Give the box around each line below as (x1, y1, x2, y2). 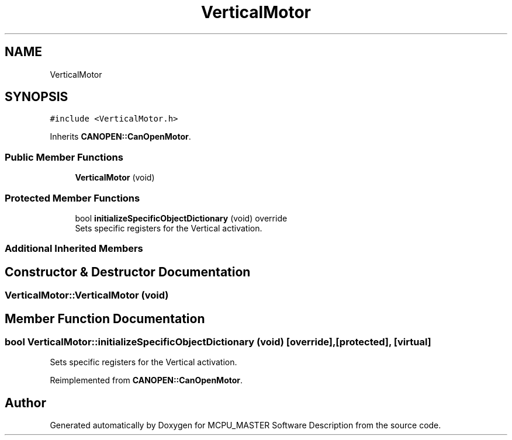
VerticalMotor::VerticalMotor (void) (5, 289, 169, 302)
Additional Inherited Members (5, 242, 143, 255)
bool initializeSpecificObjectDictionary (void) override (75, 213, 288, 223)
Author (5, 395, 46, 410)
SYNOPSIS (5, 89, 68, 105)
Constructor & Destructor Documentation (5, 264, 251, 279)
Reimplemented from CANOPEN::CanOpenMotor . (50, 375, 243, 386)
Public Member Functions (5, 151, 123, 163)
